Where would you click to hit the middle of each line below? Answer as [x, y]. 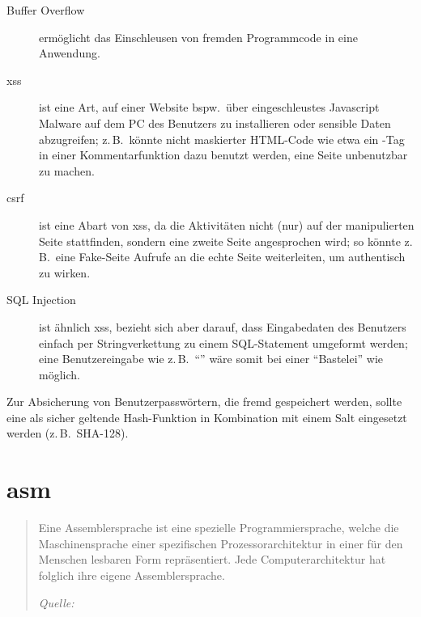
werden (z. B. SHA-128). [68, 433]
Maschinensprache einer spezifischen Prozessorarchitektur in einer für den [221, 543]
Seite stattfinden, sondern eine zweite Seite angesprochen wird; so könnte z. [226, 241]
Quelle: [56, 602]
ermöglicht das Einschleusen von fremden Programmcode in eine [198, 37]
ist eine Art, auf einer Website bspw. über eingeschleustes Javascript [209, 107]
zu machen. [67, 170]
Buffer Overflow [46, 10]
